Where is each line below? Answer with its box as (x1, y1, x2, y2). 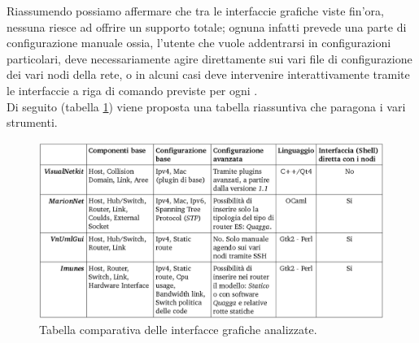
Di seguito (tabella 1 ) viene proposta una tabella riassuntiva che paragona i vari (7, 98, 406, 115)
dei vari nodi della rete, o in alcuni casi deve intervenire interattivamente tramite (7, 66, 410, 83)
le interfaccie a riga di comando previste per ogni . (7, 81, 258, 98)
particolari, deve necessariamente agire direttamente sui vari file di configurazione (7, 50, 412, 67)
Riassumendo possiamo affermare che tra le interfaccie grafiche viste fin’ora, (7, 2, 384, 19)
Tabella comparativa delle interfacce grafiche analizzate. (39, 321, 317, 338)
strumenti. (7, 114, 58, 131)
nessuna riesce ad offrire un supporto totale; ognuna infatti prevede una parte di (7, 18, 407, 35)
